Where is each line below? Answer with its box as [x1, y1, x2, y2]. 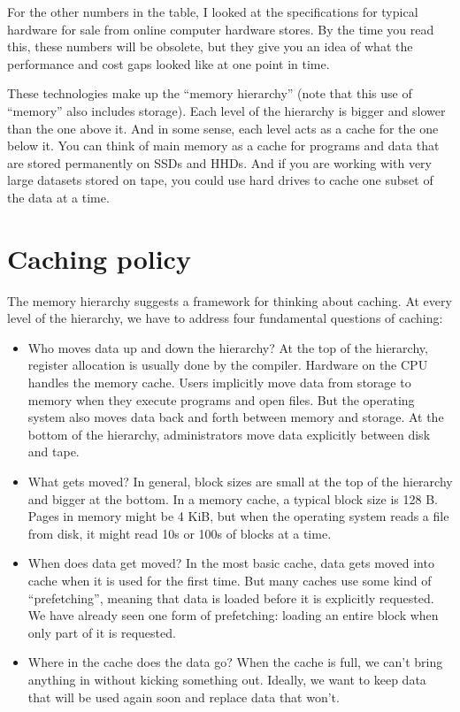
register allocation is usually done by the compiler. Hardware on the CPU [27, 356, 428, 374]
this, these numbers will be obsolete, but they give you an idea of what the [7, 37, 413, 56]
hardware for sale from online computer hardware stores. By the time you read [7, 19, 434, 38]
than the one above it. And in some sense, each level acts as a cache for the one [7, 119, 439, 137]
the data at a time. [7, 188, 110, 206]
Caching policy [7, 240, 191, 276]
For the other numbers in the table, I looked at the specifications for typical [7, 3, 418, 20]
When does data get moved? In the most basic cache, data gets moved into [27, 554, 434, 572]
